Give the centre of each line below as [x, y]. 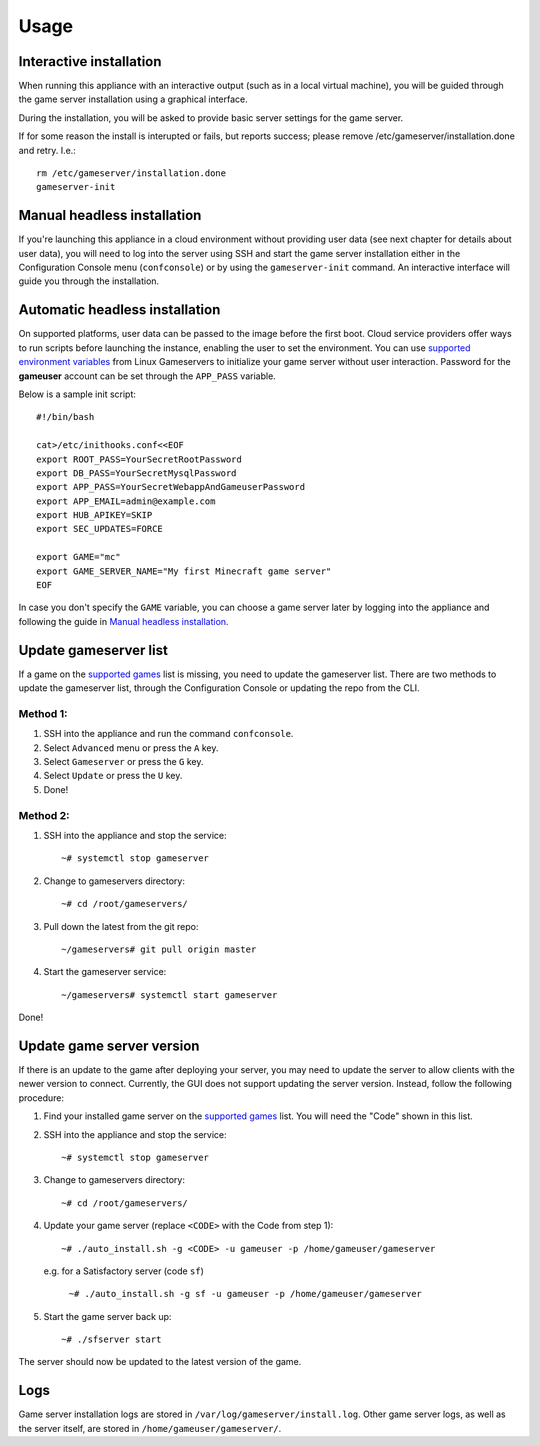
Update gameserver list [93, 650]
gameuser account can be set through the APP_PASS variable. [147, 376]
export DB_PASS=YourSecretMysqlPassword [136, 473]
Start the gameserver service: [105, 972]
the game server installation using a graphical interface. [133, 99]
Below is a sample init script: [77, 394]
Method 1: [43, 713]
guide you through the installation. [89, 281]
